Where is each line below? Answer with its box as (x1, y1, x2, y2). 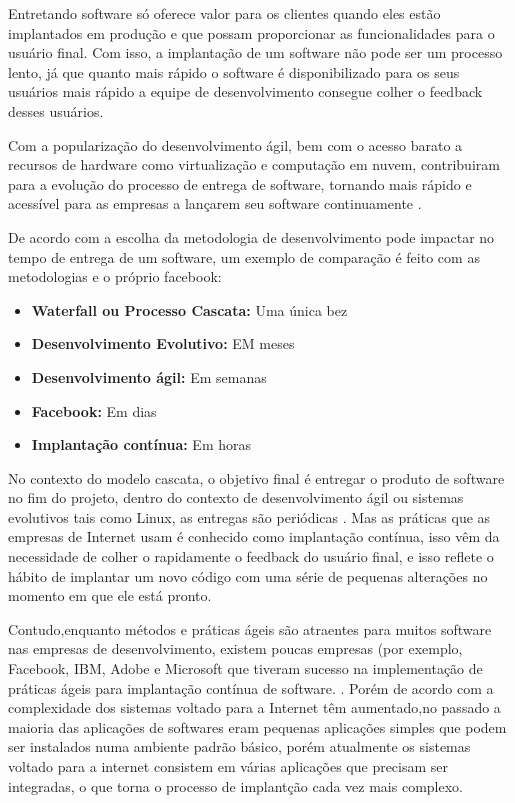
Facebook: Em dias (31, 400, 157, 421)
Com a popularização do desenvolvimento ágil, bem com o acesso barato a (8, 134, 463, 155)
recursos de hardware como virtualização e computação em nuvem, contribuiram (8, 154, 500, 175)
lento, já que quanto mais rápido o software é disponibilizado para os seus (8, 61, 460, 82)
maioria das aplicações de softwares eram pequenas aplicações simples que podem (8, 716, 507, 737)
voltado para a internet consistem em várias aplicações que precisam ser (8, 756, 449, 776)
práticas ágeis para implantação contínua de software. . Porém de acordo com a (8, 677, 494, 698)
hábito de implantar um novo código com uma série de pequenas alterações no (8, 565, 488, 586)
